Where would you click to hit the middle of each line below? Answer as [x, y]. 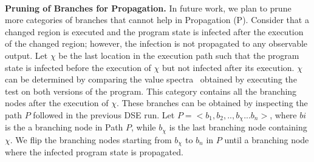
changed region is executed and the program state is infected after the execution [154, 31]
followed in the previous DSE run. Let [104, 114]
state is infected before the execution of [78, 67]
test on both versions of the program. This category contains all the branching [151, 91]
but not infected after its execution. [228, 67]
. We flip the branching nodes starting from [91, 139]
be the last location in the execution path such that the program [179, 55]
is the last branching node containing [238, 127]
